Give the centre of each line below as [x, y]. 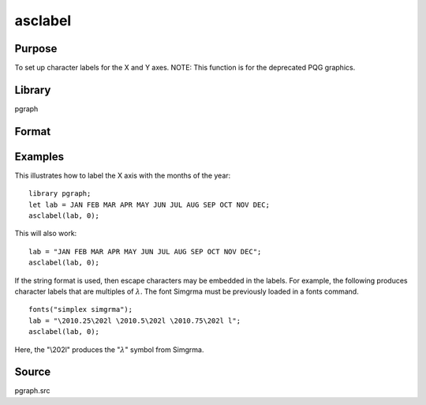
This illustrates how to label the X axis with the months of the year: [123, 175]
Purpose [36, 49]
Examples [39, 157]
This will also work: [46, 234]
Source [33, 372]
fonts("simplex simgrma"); [81, 309]
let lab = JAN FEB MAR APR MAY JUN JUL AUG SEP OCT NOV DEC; [149, 204]
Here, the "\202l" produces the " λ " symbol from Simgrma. [109, 349]
